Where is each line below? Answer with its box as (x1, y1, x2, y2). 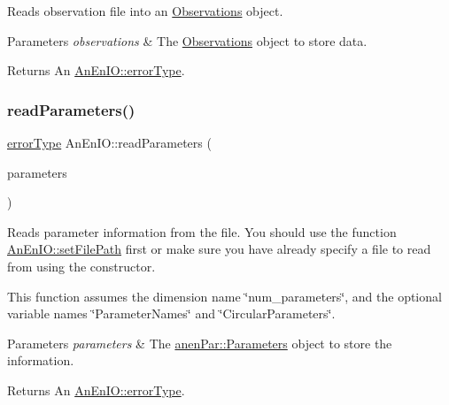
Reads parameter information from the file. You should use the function (7, 222, 397, 241)
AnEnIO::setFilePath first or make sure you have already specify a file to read (7, 240, 431, 258)
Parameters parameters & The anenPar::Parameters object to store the (7, 333, 392, 352)
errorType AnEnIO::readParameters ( (7, 134, 212, 151)
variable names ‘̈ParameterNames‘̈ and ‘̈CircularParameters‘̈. (7, 304, 336, 323)
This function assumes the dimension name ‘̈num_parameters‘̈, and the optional (7, 287, 442, 305)
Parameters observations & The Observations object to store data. (7, 31, 368, 50)
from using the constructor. (7, 256, 156, 275)
